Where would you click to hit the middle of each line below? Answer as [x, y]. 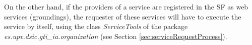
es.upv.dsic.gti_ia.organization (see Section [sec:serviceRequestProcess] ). [116, 36]
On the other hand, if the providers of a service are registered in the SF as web [126, 6]
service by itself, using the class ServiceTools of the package [96, 26]
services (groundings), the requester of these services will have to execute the [123, 16]
